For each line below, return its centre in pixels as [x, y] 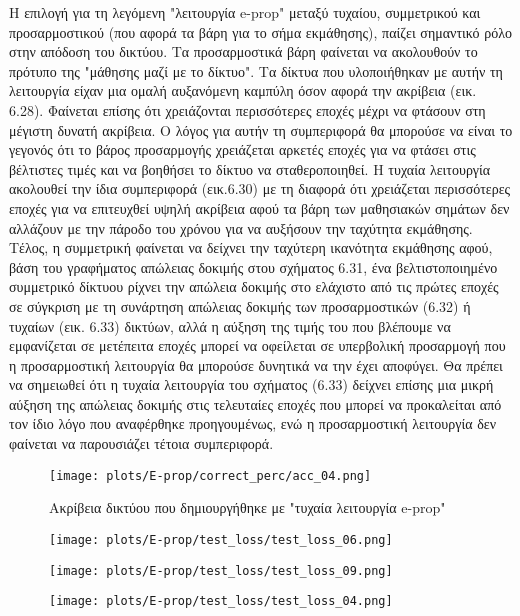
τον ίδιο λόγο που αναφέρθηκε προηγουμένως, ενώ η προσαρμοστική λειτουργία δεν [253, 423]
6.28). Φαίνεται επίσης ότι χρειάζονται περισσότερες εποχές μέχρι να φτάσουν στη [247, 109]
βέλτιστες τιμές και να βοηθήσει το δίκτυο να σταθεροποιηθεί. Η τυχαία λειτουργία [250, 168]
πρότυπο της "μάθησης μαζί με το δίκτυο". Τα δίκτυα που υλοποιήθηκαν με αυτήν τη [256, 70]
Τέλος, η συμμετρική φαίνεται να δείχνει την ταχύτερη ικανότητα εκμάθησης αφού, [251, 247]
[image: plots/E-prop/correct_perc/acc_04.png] [210, 475]
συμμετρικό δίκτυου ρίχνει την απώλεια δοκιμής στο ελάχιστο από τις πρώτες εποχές [254, 286]
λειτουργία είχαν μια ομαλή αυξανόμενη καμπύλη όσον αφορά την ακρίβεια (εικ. [243, 90]
